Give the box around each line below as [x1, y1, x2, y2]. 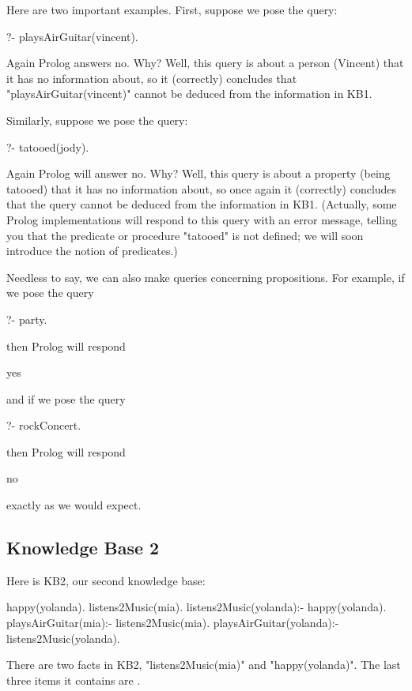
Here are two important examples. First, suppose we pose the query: [6, 2, 338, 17]
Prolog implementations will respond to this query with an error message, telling [6, 211, 397, 227]
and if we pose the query [6, 390, 126, 407]
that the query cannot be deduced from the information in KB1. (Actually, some [6, 196, 397, 212]
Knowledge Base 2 [6, 535, 160, 560]
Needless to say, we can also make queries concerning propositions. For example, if [6, 269, 405, 285]
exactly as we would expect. [6, 497, 142, 513]
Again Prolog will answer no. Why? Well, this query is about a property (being [6, 165, 391, 182]
